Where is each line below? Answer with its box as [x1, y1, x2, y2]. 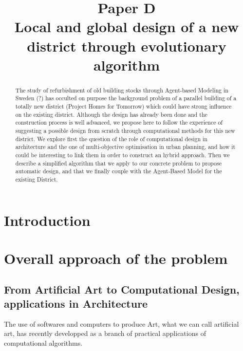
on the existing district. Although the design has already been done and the [15, 110, 207, 118]
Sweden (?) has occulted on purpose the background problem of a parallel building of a [15, 94, 237, 102]
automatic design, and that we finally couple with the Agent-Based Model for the [15, 167, 222, 175]
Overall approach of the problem [4, 248, 228, 268]
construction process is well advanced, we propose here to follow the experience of [15, 118, 223, 127]
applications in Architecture [4, 296, 148, 311]
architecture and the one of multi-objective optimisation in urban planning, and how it [15, 143, 236, 151]
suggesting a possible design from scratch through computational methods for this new [15, 127, 235, 135]
